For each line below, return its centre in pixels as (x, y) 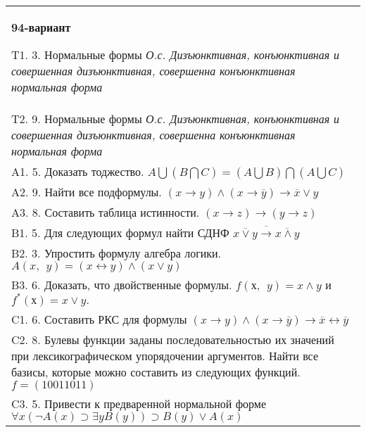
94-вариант (41, 27)
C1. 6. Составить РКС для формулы (99, 319)
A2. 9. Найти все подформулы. (87, 192)
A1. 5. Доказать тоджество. (78, 171)
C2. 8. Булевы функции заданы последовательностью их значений (173, 339)
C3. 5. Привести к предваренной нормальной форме (139, 404)
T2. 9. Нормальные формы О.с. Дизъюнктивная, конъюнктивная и (175, 119)
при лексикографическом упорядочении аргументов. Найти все (165, 356)
